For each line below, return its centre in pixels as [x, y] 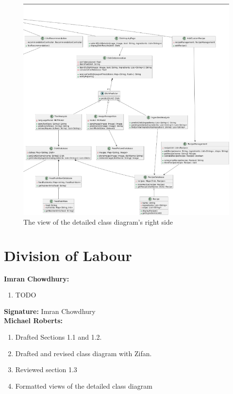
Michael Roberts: [33, 320]
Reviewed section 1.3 [46, 369]
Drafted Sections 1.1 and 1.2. [58, 337]
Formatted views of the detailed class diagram [84, 386]
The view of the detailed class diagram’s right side [98, 222]
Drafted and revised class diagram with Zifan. [83, 353]
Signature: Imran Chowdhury [50, 311]
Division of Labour [68, 255]
